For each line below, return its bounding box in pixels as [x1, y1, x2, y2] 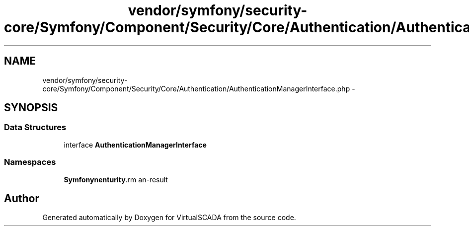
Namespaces [4, 157, 56, 167]
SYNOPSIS [4, 101, 58, 114]
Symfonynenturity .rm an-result [64, 175, 168, 184]
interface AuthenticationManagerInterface [64, 140, 207, 149]
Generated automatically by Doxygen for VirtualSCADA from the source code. [42, 213, 296, 222]
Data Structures [4, 122, 67, 133]
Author [4, 192, 39, 205]
